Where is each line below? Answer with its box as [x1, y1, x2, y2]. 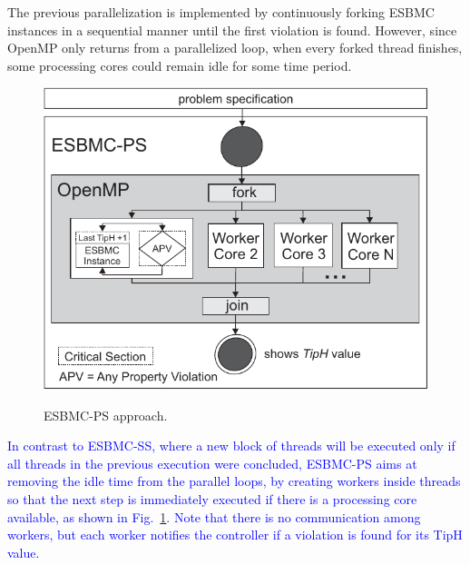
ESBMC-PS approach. [44, 405, 168, 424]
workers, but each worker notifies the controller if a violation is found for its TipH [7, 525, 463, 544]
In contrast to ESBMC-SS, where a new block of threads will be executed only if [7, 436, 455, 455]
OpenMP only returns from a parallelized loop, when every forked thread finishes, [7, 38, 463, 57]
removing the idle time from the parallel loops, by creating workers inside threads [7, 471, 461, 491]
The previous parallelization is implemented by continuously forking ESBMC [7, 3, 435, 21]
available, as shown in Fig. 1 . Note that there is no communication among [7, 507, 421, 526]
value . [7, 542, 40, 561]
